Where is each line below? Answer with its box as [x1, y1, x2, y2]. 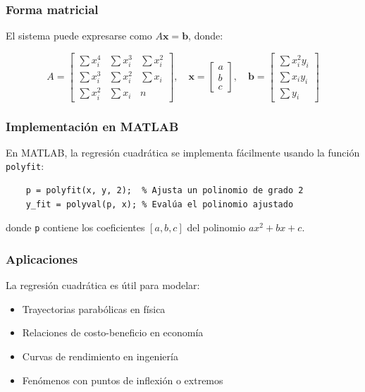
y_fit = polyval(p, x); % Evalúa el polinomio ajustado [25, 199, 294, 209]
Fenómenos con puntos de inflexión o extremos [22, 372, 223, 387]
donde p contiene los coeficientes [6, 220, 145, 235]
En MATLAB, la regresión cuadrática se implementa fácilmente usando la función [6, 145, 360, 159]
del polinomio [187, 220, 246, 235]
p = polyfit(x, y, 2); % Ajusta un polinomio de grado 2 [25, 185, 304, 196]
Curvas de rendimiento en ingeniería [22, 348, 178, 363]
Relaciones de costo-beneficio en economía [22, 325, 204, 340]
